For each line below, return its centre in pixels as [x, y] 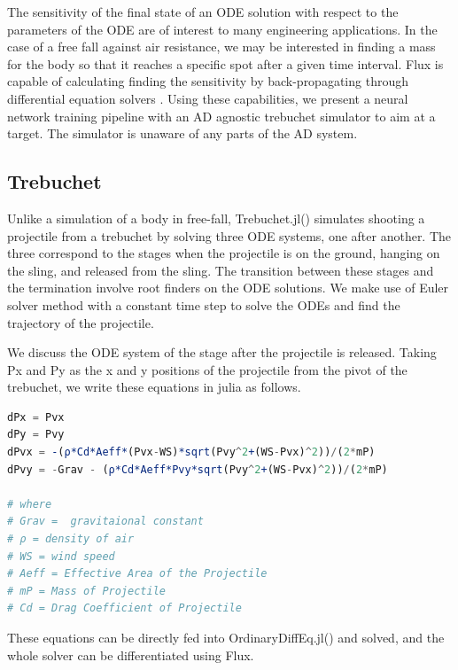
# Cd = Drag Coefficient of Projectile [124, 608]
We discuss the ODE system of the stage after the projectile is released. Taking [222, 352]
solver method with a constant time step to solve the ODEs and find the [204, 304]
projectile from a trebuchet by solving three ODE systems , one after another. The [229, 235]
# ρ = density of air [71, 539]
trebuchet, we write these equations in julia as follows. [154, 387]
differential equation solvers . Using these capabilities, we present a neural [208, 98]
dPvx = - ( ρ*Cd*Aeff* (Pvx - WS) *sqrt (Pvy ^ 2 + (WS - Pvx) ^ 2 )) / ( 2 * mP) [191, 452]
